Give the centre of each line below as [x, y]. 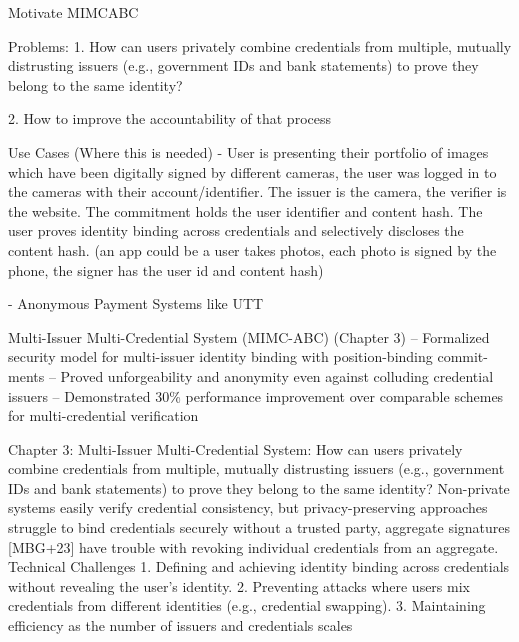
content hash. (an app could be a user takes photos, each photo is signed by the [252, 249]
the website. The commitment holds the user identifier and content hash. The [245, 210]
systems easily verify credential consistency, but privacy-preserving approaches [248, 507]
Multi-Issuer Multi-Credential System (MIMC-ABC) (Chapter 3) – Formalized [249, 336]
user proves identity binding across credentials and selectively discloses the [236, 230]
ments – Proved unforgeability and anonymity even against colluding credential [251, 375]
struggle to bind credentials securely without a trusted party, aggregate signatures [259, 527]
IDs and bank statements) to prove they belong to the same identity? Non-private [259, 487]
